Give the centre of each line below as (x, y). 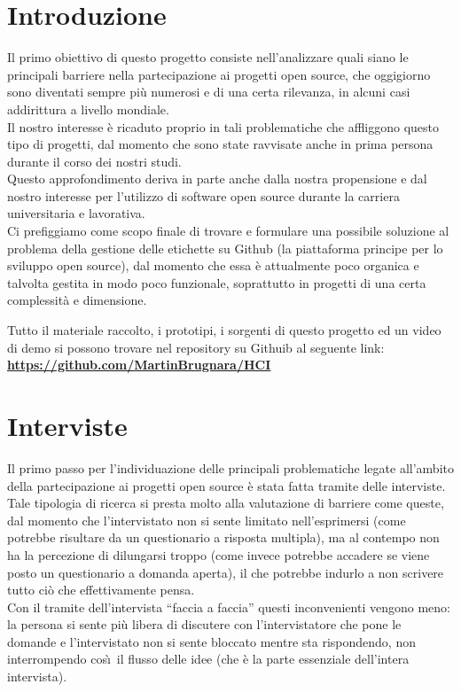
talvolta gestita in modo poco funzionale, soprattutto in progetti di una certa (217, 282)
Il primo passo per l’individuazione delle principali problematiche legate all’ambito (230, 467)
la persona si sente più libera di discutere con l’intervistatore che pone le (204, 624)
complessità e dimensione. (77, 300)
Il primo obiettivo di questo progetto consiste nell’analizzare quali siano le (208, 57)
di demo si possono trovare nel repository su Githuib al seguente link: (196, 347)
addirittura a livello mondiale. (88, 109)
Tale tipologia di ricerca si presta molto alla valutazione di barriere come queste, (226, 503)
